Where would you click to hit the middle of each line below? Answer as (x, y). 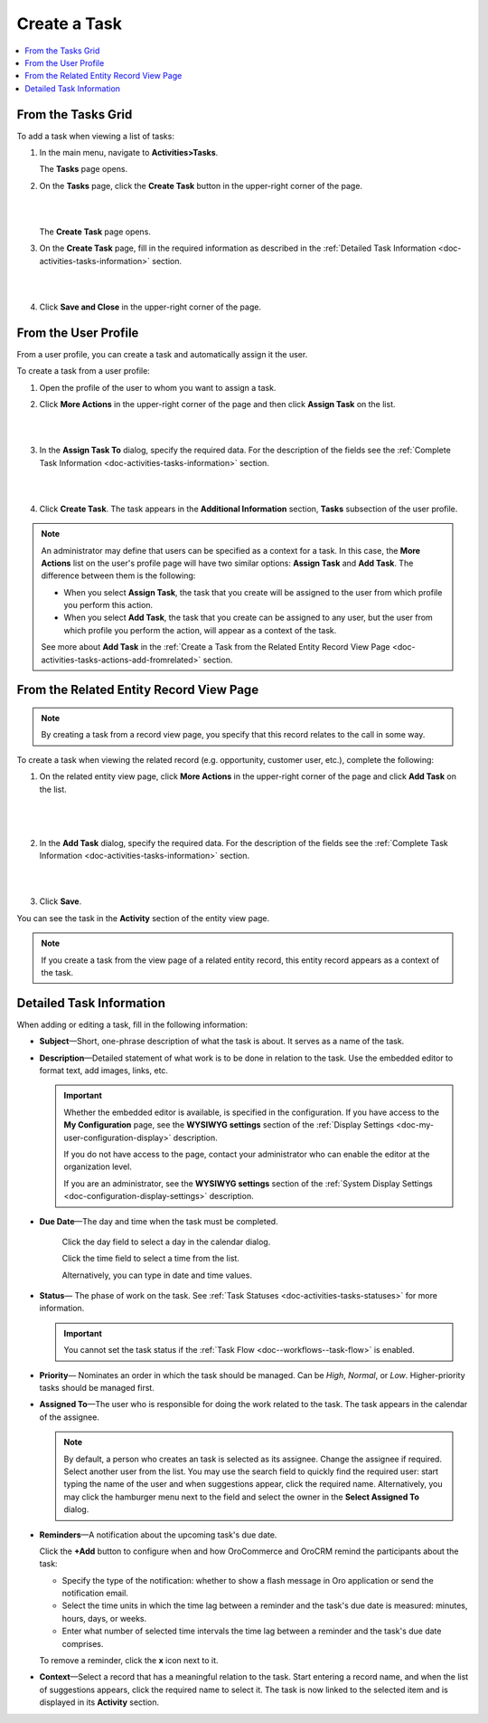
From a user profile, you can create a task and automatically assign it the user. (162, 354)
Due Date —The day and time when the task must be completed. (159, 1221)
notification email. (95, 1594)
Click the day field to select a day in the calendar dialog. (166, 1242)
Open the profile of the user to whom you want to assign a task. (158, 387)
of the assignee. (69, 1417)
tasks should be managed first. (97, 1388)
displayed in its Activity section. (99, 1702)
